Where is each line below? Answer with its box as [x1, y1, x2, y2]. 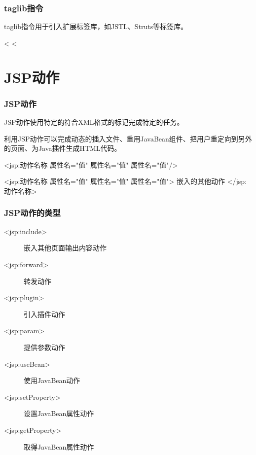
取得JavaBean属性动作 [24, 441, 94, 452]
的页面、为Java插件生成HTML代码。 [4, 143, 121, 153]
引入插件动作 [24, 309, 65, 319]
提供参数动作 [24, 342, 65, 352]
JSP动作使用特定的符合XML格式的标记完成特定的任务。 [4, 117, 184, 127]
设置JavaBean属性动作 [24, 408, 94, 419]
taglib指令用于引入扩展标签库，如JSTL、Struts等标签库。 [4, 21, 188, 32]
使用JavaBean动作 [24, 375, 80, 385]
